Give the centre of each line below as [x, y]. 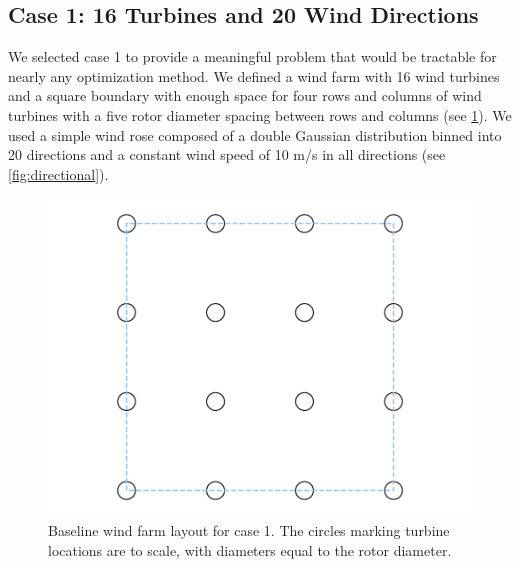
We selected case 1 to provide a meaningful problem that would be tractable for [252, 56]
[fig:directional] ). [58, 173]
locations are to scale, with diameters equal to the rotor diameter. [250, 549]
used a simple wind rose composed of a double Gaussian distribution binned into [255, 134]
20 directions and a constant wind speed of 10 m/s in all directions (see [227, 154]
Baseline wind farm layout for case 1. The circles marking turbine [249, 529]
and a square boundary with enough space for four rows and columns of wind [245, 95]
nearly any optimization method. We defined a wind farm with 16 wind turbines [254, 75]
